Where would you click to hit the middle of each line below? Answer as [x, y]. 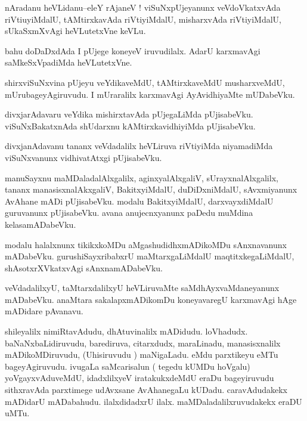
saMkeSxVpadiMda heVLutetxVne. [69, 62]
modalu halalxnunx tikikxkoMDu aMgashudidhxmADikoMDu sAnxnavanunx [146, 244]
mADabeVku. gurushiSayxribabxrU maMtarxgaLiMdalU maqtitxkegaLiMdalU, [150, 256]
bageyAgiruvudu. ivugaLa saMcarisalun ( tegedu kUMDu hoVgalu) [128, 366]
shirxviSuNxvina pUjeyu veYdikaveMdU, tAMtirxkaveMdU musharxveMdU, [145, 82]
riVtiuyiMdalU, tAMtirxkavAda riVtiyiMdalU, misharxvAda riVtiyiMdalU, [143, 19]
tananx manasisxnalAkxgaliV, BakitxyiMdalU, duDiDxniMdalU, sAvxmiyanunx [151, 189]
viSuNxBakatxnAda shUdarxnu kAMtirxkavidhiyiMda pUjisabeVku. [130, 126]
